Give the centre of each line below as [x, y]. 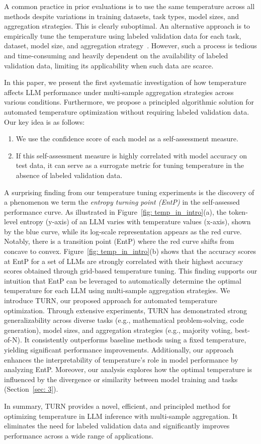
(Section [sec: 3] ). [31, 389]
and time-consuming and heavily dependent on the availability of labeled [116, 55]
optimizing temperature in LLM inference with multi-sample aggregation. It [121, 416]
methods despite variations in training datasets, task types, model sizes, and [122, 16]
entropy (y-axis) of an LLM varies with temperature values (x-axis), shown [135, 221]
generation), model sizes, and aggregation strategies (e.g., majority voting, [118, 330]
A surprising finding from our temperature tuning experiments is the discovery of [129, 192]
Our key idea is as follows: [45, 121]
